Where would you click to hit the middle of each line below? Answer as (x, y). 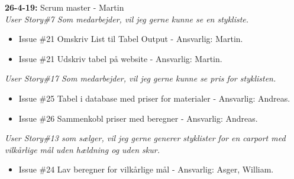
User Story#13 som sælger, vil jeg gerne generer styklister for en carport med (145, 138)
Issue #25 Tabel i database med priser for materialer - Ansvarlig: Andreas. (154, 98)
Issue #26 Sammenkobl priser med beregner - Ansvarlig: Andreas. (138, 118)
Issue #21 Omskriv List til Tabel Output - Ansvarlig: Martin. (131, 39)
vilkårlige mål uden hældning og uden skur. (82, 149)
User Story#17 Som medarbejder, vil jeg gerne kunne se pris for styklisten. (140, 78)
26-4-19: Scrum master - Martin (64, 7)
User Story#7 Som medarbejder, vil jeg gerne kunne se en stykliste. (127, 19)
